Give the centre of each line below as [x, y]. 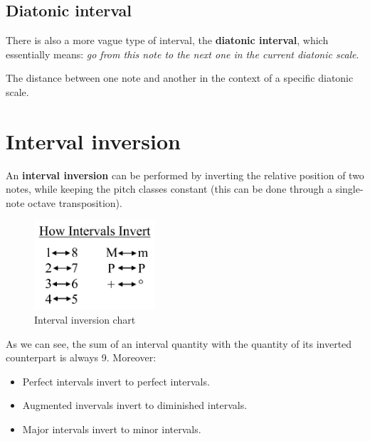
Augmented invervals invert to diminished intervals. [135, 405]
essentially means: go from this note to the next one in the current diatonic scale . [183, 54]
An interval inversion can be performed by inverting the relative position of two [185, 175]
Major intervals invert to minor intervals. [112, 429]
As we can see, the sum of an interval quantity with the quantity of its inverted [179, 343]
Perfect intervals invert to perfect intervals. [116, 381]
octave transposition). [75, 202]
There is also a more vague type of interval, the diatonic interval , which [167, 40]
